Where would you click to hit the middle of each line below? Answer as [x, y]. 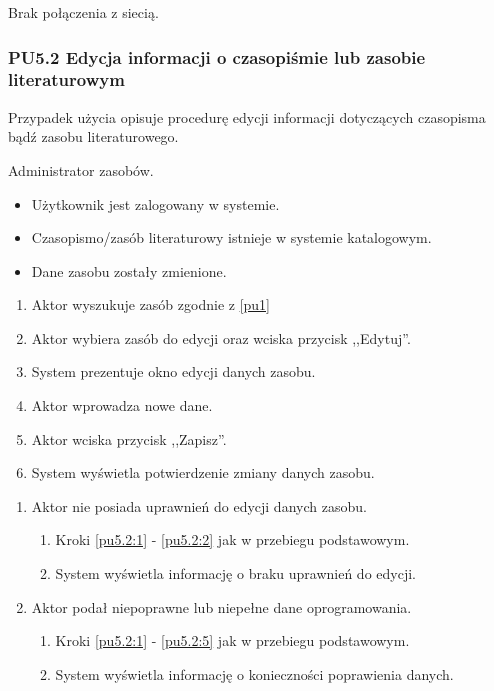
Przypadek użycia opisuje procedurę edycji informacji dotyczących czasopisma [247, 116]
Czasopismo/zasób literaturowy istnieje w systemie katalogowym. [231, 237]
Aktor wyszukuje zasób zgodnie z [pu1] [150, 304]
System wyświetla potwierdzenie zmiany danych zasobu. [203, 472]
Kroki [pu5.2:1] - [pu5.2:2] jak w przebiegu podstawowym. [232, 539]
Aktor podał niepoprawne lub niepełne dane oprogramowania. [221, 606]
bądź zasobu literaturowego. [93, 136]
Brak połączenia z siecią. [83, 12]
